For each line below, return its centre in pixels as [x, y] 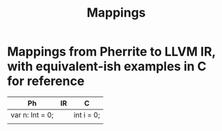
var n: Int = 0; [32, 114]
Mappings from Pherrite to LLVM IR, [111, 52]
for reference [46, 81]
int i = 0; [87, 114]
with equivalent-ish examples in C [107, 67]
